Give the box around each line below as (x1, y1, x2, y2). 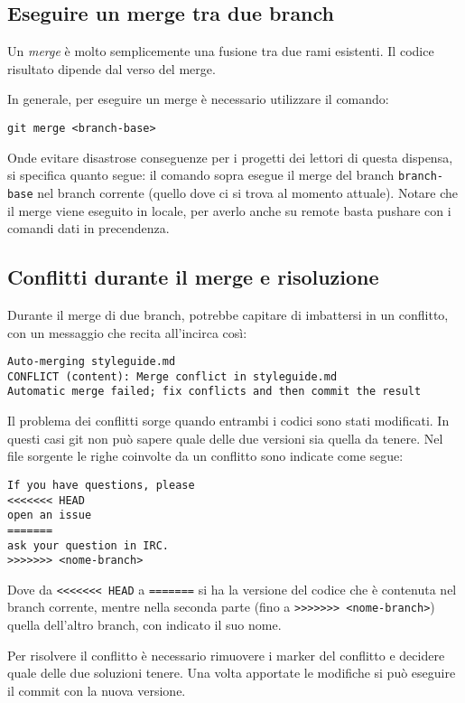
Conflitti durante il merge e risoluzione (7, 263, 379, 291)
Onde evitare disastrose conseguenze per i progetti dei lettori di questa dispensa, (7, 147, 453, 166)
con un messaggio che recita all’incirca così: (7, 323, 247, 342)
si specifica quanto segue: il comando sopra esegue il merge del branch (7, 165, 395, 184)
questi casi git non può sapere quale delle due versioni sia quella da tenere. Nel (7, 428, 443, 447)
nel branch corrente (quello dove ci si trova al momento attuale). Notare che (37, 183, 459, 202)
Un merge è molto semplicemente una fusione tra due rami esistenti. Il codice (7, 42, 434, 61)
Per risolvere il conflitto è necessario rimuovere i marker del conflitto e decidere (7, 645, 445, 664)
